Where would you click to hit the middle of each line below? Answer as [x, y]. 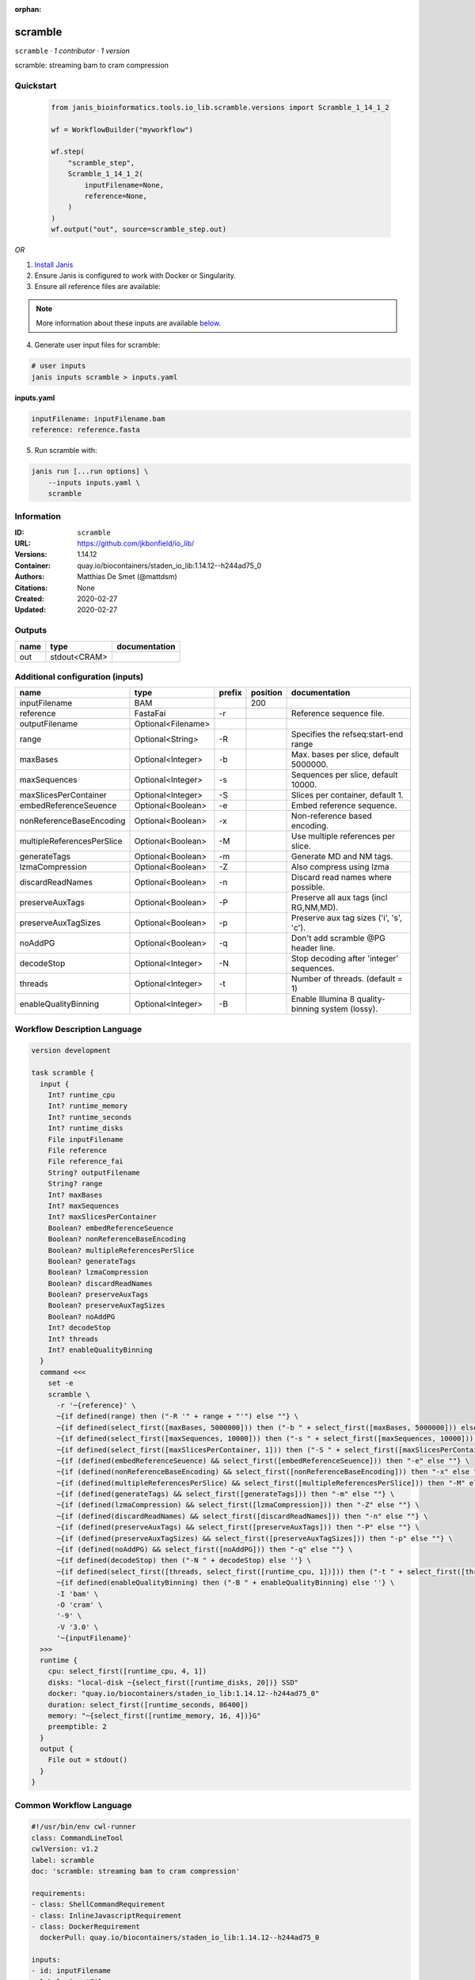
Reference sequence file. [338, 714]
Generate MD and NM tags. [342, 857]
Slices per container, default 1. [347, 795]
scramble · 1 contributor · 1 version [72, 51]
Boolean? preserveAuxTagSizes [106, 1306]
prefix [230, 693]
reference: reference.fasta [85, 430]
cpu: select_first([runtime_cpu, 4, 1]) [127, 1672]
